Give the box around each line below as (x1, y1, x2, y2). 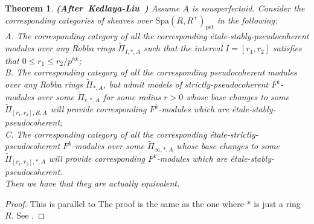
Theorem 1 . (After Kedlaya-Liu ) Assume (5, 2, 180, 14)
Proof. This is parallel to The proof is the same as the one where (5, 197, 244, 210)
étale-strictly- (210, 127, 258, 140)
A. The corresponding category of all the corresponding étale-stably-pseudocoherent (5, 30, 309, 42)
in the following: (217, 13, 278, 26)
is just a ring (254, 197, 301, 210)
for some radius (103, 90, 161, 103)
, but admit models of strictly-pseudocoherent (103, 78, 269, 91)
